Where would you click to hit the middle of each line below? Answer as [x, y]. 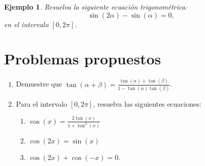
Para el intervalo [41, 103]
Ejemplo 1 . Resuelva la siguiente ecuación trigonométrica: [96, 7]
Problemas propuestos [83, 59]
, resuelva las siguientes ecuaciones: [147, 103]
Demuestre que [39, 84]
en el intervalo [26, 24]
